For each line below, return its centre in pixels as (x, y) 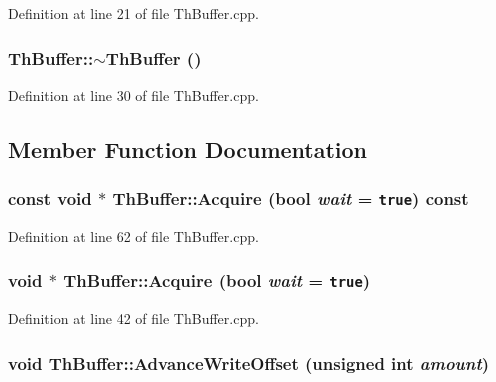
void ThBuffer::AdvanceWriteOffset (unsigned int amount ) (249, 362)
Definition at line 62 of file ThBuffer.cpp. (133, 235)
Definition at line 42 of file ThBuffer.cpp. (133, 318)
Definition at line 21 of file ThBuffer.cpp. (133, 13)
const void (50, 198)
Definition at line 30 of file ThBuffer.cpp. (133, 94)
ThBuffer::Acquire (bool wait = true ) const (290, 198)
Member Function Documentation (188, 148)
